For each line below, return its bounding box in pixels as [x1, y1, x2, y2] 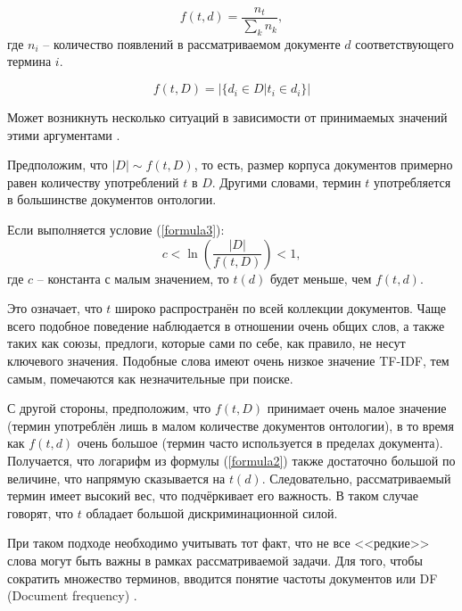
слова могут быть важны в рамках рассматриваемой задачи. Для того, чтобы [7, 550, 423, 569]
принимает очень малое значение [267, 399, 447, 417]
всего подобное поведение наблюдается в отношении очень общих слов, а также [7, 316, 445, 334]
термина [7, 52, 52, 70]
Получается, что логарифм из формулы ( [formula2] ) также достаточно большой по [7, 450, 456, 469]
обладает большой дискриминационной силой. [86, 503, 338, 522]
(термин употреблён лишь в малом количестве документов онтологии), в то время [7, 416, 454, 434]
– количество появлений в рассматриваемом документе [43, 34, 341, 53]
